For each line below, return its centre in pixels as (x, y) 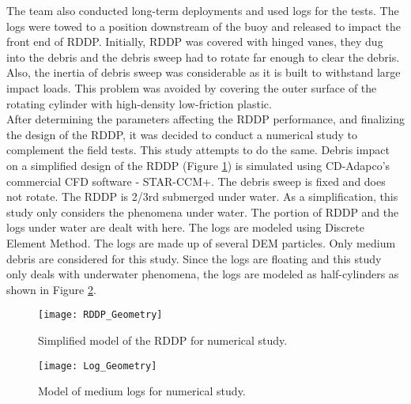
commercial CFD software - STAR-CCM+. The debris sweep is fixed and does (196, 181)
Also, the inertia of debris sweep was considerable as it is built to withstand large (204, 72)
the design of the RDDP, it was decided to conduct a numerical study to (182, 134)
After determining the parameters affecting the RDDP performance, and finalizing (205, 119)
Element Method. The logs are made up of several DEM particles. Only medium (201, 242)
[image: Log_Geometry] (98, 366)
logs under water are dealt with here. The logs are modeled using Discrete (185, 227)
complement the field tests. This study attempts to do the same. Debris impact (198, 150)
